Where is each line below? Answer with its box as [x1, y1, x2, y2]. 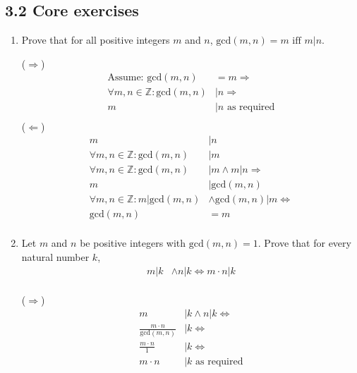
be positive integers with [80, 236, 186, 250]
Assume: [107, 73, 144, 83]
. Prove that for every [258, 236, 351, 250]
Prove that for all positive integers [21, 32, 170, 47]
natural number [21, 249, 90, 264]
